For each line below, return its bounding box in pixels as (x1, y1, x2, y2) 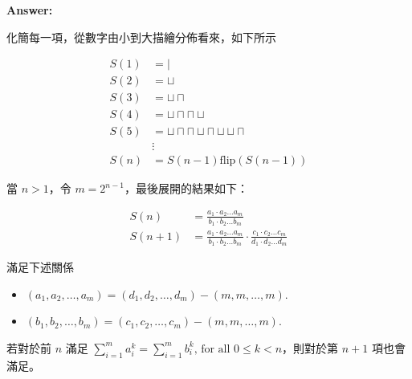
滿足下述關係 (6, 258, 74, 275)
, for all (194, 343, 230, 355)
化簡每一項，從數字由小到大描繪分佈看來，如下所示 (6, 28, 276, 45)
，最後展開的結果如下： (124, 180, 248, 197)
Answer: (6, 2, 53, 18)
